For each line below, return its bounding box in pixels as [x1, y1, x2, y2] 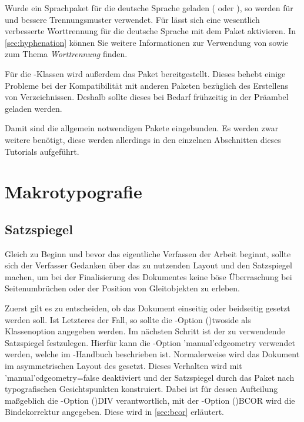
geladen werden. [5, 102, 62, 114]
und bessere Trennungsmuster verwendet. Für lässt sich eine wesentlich [5, 13, 260, 25]
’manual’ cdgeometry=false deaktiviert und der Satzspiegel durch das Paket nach [5, 371, 295, 383]
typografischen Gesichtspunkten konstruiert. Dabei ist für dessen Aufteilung [5, 383, 278, 395]
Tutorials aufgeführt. [5, 145, 79, 157]
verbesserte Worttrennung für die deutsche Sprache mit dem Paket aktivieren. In [5, 25, 296, 37]
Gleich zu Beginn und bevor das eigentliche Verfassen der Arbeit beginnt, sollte [5, 247, 291, 260]
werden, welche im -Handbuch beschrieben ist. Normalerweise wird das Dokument [5, 348, 300, 360]
